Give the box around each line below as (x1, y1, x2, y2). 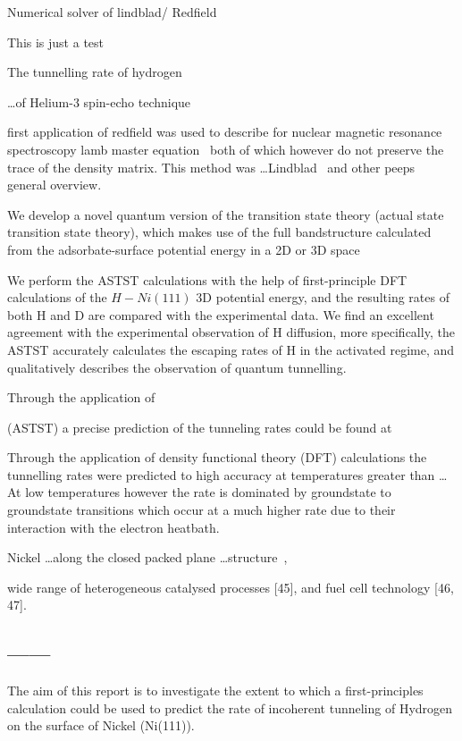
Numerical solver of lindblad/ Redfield (7, 3, 217, 21)
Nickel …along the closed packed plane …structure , (7, 548, 288, 567)
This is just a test (7, 32, 105, 51)
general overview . (7, 175, 102, 194)
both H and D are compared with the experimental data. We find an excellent (7, 305, 434, 324)
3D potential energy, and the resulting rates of (196, 288, 449, 307)
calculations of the (7, 288, 107, 307)
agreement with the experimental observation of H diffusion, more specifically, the (7, 323, 455, 341)
